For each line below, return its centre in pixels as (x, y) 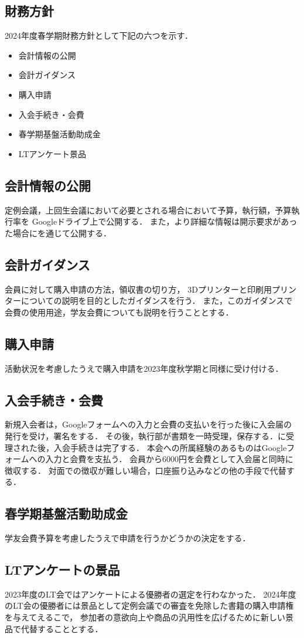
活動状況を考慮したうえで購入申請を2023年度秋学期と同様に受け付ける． (144, 368)
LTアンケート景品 (52, 153)
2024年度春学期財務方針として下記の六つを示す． (99, 35)
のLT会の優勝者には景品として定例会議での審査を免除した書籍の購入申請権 (149, 605)
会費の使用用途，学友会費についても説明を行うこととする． (119, 312)
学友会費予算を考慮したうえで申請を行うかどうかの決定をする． (128, 538)
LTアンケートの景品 (62, 570)
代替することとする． (62, 628)
